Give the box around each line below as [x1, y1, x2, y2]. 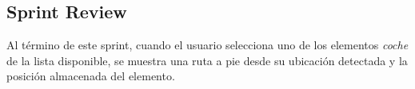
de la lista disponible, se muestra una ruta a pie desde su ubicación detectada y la [6, 52, 408, 68]
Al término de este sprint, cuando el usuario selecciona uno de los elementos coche [6, 37, 409, 53]
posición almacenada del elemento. [6, 68, 175, 84]
